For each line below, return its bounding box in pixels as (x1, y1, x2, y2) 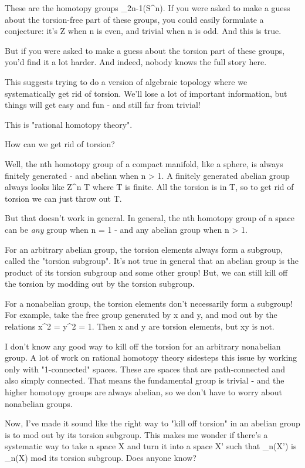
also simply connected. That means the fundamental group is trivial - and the (5, 374, 284, 386)
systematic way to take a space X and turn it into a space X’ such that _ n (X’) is (5, 440, 297, 452)
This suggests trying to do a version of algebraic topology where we (5, 75, 248, 87)
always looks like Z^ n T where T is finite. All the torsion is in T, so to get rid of (5, 181, 294, 193)
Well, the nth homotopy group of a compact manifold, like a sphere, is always (5, 157, 283, 169)
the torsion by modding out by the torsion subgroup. (5, 277, 195, 290)
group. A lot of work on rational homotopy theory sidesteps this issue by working (5, 351, 297, 364)
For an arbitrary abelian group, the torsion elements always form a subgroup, (5, 243, 283, 255)
